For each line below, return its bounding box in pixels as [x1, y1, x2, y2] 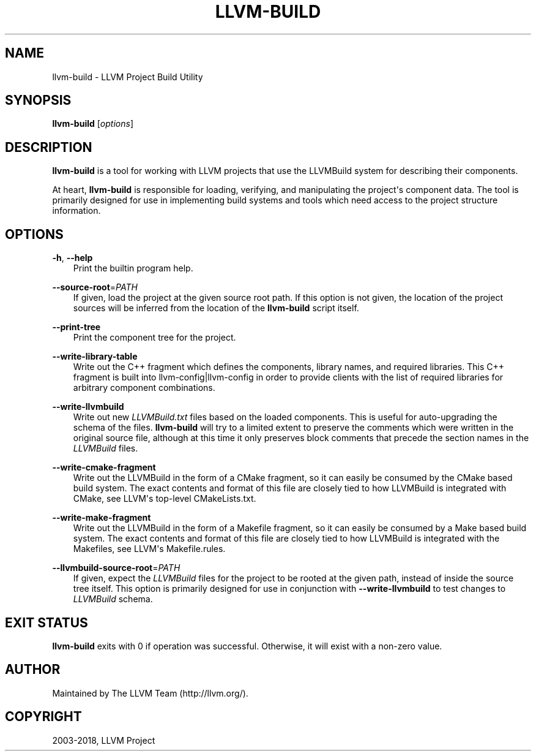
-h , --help [52, 252, 93, 263]
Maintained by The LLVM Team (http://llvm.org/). [52, 687, 248, 698]
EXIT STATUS [5, 614, 88, 630]
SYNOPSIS [5, 93, 72, 108]
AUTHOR [5, 662, 61, 678]
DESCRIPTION [5, 139, 92, 155]
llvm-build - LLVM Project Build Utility [52, 71, 203, 82]
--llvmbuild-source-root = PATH [52, 562, 181, 573]
